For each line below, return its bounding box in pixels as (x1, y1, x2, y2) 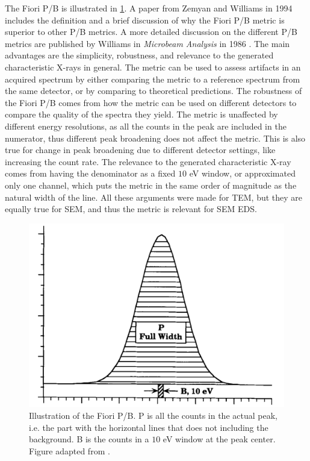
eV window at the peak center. (163, 433, 276, 445)
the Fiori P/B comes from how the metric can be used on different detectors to (5, 96, 297, 108)
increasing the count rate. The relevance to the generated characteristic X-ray (5, 155, 291, 168)
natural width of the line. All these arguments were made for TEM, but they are (5, 190, 303, 203)
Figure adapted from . (29, 444, 110, 457)
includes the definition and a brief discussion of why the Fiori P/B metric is (5, 13, 285, 26)
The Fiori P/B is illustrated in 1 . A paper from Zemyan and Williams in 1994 (5, 2, 293, 14)
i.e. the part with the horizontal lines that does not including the (29, 421, 268, 433)
